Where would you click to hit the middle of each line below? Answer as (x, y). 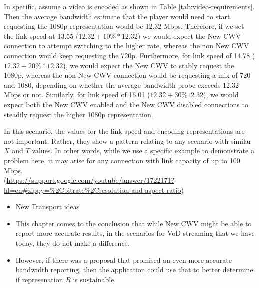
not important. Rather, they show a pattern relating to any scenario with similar (128, 141)
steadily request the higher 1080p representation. (79, 114)
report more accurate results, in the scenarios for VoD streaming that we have (135, 233)
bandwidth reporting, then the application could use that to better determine (134, 270)
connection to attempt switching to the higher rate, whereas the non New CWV (127, 46)
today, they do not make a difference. (73, 243)
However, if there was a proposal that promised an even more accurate (124, 260)
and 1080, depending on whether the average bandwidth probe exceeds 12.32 (121, 85)
